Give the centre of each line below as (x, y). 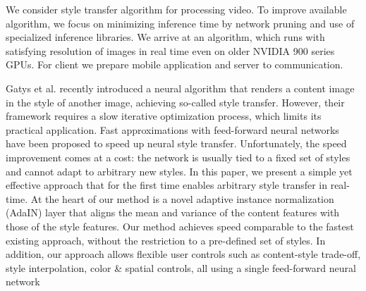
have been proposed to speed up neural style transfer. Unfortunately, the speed (176, 143)
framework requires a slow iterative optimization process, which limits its (164, 116)
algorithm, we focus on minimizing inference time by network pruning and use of (180, 23)
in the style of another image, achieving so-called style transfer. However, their (175, 102)
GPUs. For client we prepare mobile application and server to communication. (175, 64)
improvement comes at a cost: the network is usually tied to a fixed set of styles (178, 157)
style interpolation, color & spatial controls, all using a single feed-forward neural (181, 267)
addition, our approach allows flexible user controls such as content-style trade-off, (183, 254)
